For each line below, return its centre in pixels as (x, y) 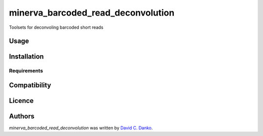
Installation (26, 57)
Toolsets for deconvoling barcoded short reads (56, 27)
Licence (21, 101)
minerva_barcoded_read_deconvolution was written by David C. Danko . (81, 128)
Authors (22, 116)
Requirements (26, 71)
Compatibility (30, 85)
